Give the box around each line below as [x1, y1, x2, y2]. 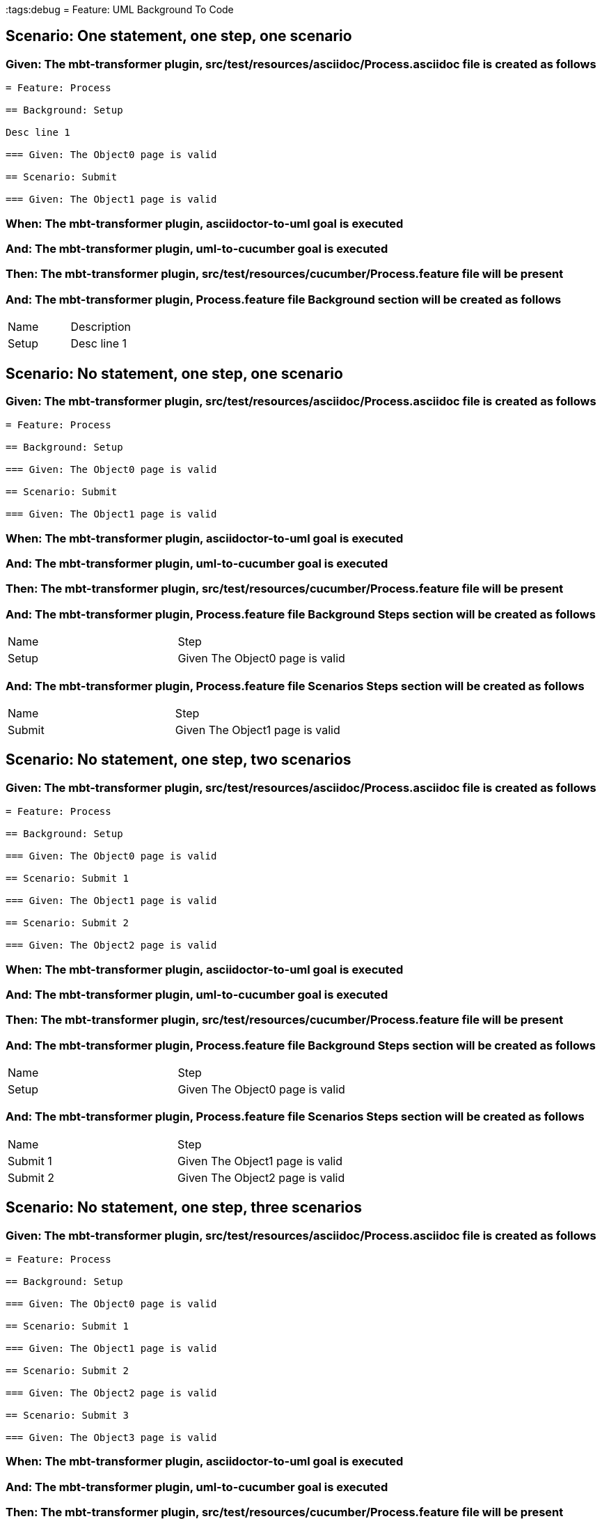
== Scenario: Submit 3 [6, 1410, 129, 1421]
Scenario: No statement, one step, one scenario [6, 364, 343, 382]
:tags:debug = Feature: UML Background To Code [6, 3, 234, 15]
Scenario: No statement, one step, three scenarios [6, 1199, 362, 1217]
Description [70, 320, 131, 334]
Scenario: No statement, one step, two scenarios [6, 751, 351, 769]
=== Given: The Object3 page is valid [6, 1432, 217, 1443]
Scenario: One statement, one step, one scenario [6, 27, 352, 45]
